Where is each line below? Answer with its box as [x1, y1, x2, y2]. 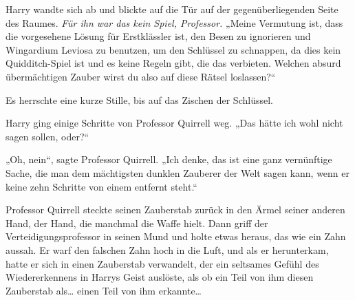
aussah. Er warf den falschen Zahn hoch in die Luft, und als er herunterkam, [6, 242, 329, 257]
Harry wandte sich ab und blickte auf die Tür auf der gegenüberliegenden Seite [6, 2, 338, 16]
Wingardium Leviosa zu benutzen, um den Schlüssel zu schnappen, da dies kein [6, 42, 341, 56]
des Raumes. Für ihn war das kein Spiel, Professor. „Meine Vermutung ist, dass [6, 15, 343, 30]
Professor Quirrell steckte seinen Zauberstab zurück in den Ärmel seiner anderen [6, 202, 345, 217]
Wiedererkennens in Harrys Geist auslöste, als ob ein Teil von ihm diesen [6, 270, 314, 284]
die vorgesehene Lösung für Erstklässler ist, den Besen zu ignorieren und [6, 29, 311, 43]
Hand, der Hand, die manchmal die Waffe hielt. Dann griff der [6, 215, 268, 230]
